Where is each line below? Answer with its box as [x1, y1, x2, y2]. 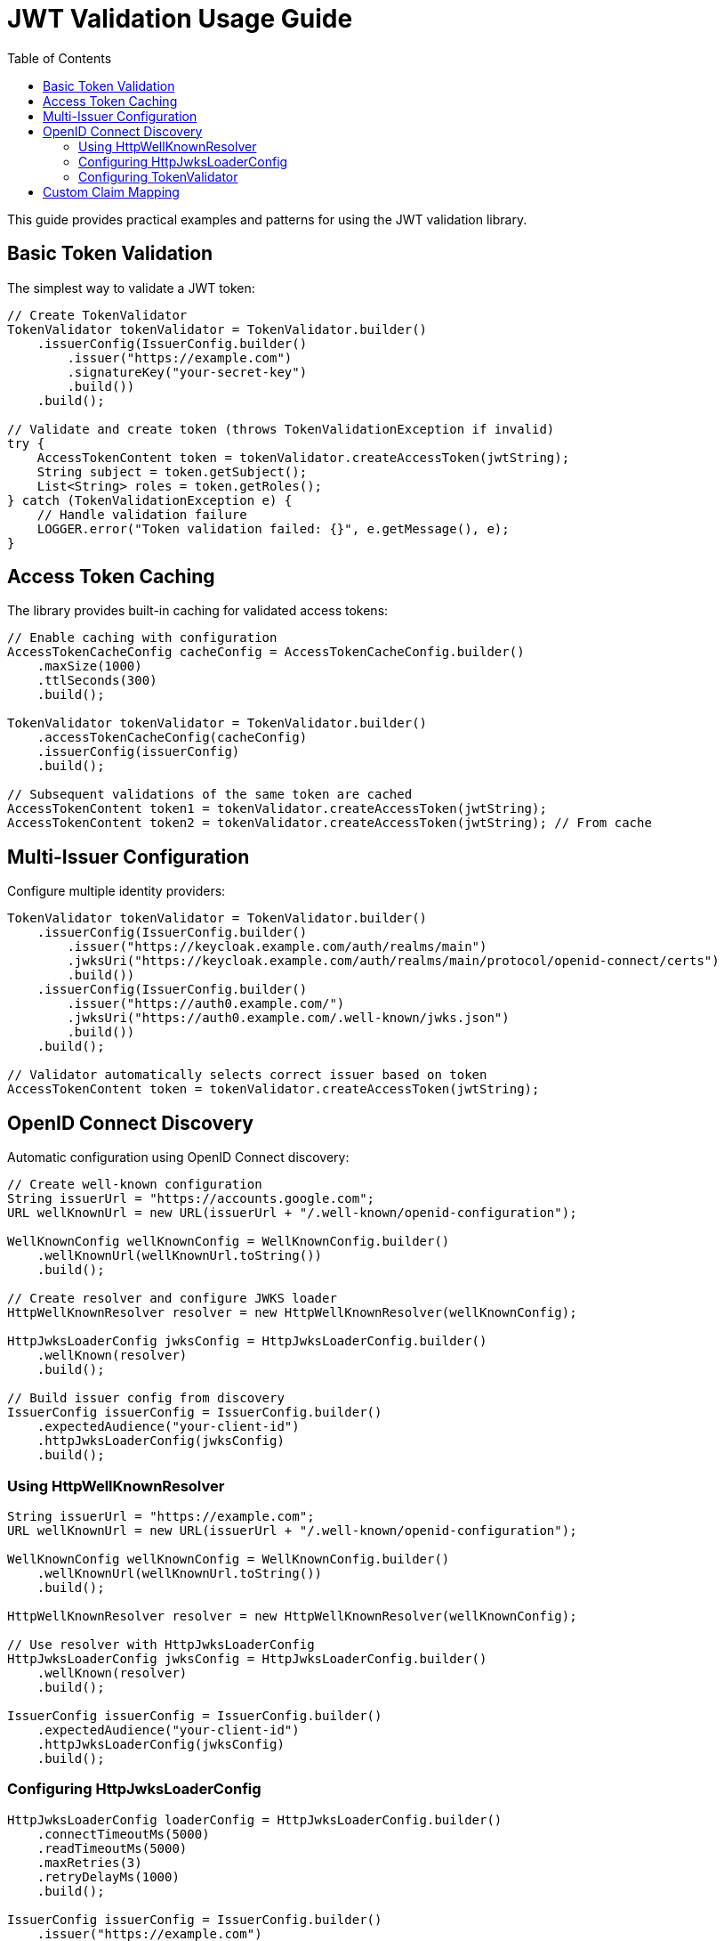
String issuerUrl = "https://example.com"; [7, 1508, 315, 1523]
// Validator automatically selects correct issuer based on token [7, 1068, 487, 1083]
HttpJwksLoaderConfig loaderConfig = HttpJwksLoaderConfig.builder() [7, 1812, 503, 1827]
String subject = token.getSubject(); [36, 464, 308, 479]
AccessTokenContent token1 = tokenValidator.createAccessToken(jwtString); [7, 801, 547, 816]
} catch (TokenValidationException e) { [7, 492, 293, 508]
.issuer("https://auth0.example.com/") [67, 996, 345, 1011]
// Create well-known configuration [7, 1177, 262, 1192]
